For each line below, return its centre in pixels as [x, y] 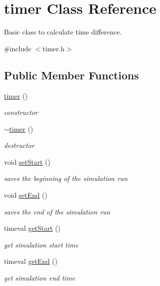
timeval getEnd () [31, 261]
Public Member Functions [71, 75]
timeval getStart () [32, 228]
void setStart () [27, 161]
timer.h [53, 48]
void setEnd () [26, 195]
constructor [21, 112]
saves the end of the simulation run [57, 211]
